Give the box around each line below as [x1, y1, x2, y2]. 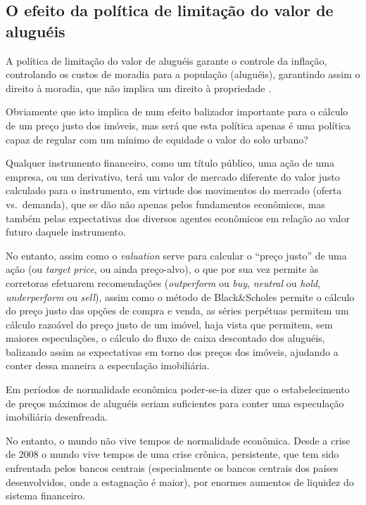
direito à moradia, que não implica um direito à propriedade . [6, 80, 272, 95]
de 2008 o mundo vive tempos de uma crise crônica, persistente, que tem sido [6, 447, 339, 461]
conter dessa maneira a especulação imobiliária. [6, 358, 210, 373]
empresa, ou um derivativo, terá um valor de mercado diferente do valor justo [6, 169, 340, 184]
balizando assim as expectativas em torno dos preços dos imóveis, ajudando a [6, 344, 339, 359]
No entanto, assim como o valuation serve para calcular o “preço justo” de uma [6, 248, 347, 262]
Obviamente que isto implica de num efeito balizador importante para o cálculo [6, 104, 348, 119]
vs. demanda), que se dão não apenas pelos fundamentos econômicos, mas [6, 196, 325, 211]
